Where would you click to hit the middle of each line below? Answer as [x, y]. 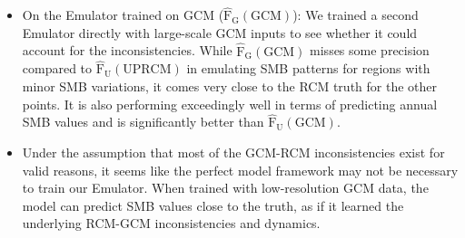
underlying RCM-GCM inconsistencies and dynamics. [171, 223]
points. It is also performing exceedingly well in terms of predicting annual [230, 104]
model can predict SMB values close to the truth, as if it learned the [213, 205]
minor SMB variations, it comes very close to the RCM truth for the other [230, 86]
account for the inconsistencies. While [127, 50]
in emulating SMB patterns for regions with [308, 68]
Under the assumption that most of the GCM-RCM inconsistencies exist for [233, 152]
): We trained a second [356, 15]
